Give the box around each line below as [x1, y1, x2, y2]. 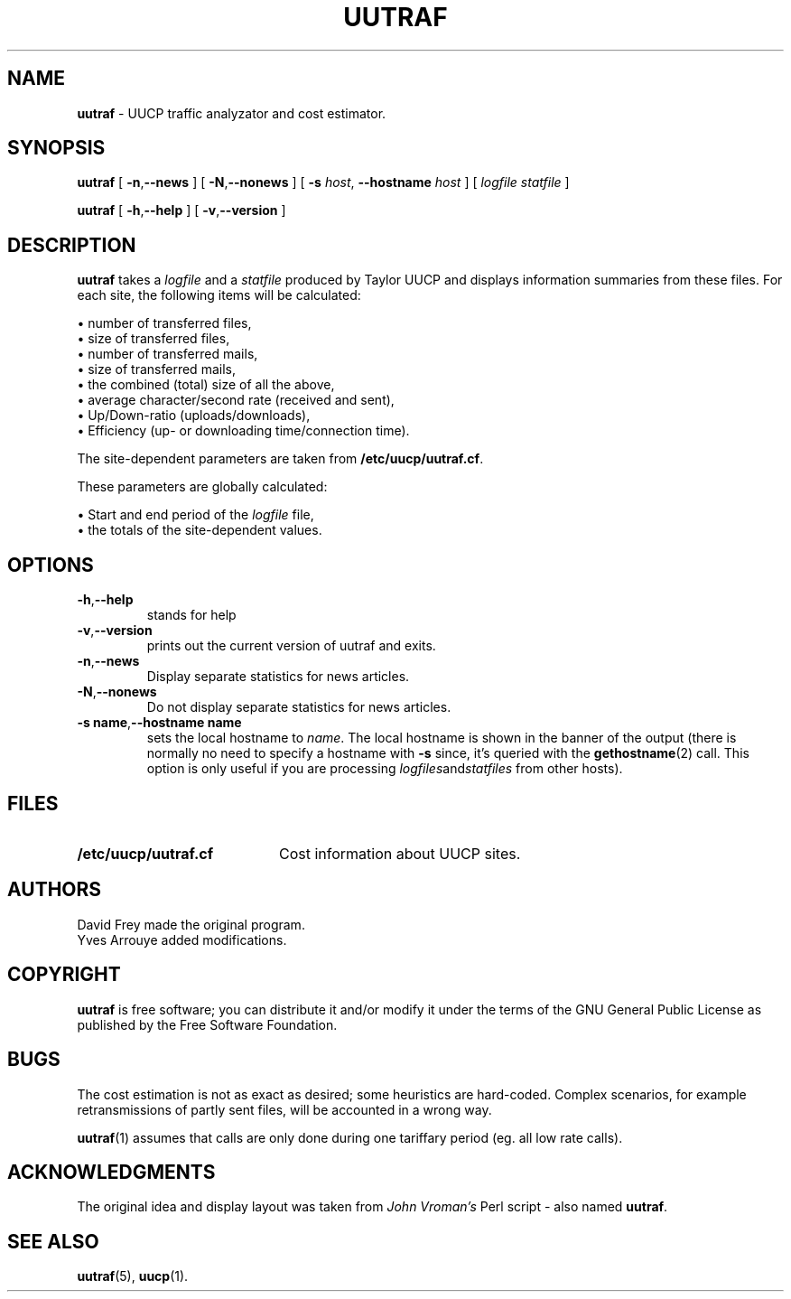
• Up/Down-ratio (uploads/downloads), [77, 407, 311, 424]
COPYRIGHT [7, 963, 121, 986]
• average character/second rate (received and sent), [77, 392, 395, 408]
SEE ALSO [7, 1229, 99, 1253]
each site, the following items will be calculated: [77, 287, 361, 304]
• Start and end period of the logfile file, [77, 507, 314, 523]
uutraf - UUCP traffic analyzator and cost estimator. [77, 105, 386, 121]
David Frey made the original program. [77, 916, 305, 932]
